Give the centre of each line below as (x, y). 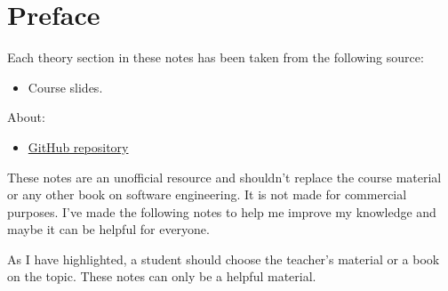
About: (26, 117)
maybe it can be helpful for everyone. (108, 229)
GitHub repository (78, 146)
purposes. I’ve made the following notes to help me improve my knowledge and (222, 211)
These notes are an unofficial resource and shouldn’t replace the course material (224, 177)
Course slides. (65, 87)
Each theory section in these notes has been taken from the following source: (216, 57)
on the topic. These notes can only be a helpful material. (162, 276)
